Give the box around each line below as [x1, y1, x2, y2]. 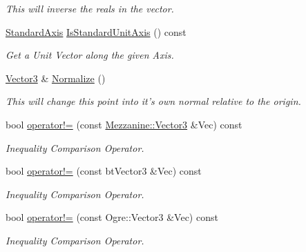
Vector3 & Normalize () [6, 70, 106, 85]
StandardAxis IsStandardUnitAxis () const [6, 24, 187, 39]
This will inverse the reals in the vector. [6, 1, 174, 15]
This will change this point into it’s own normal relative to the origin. [6, 94, 301, 108]
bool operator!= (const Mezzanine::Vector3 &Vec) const [6, 117, 242, 131]
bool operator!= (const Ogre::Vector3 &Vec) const [6, 210, 218, 224]
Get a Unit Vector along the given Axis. [6, 48, 174, 62]
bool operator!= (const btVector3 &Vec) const [6, 164, 202, 178]
